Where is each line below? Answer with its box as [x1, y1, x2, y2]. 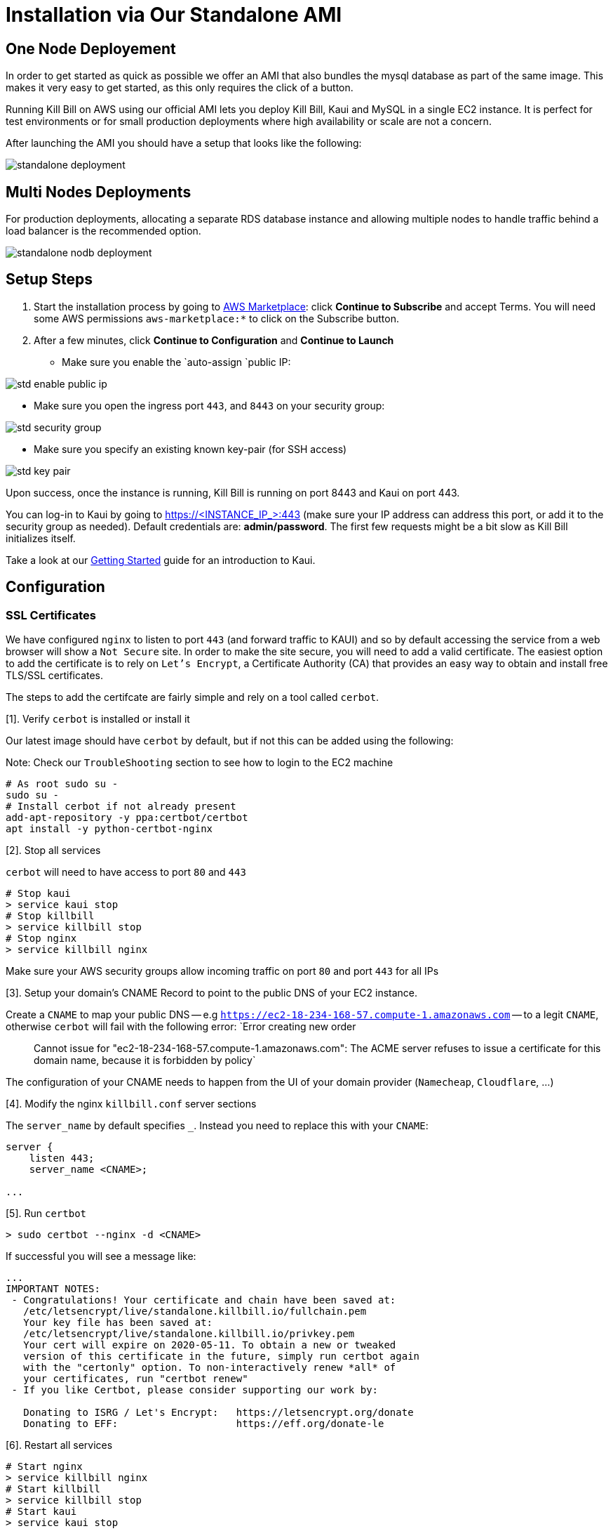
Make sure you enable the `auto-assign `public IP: [62, 355, 291, 368]
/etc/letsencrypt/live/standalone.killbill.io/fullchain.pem [23, 1306, 367, 1318]
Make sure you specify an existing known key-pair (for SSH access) [34, 442, 347, 455]
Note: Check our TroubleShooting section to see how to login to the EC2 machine [6, 756, 393, 769]
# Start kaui [6, 1506, 77, 1518]
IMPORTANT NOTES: [6, 1283, 100, 1295]
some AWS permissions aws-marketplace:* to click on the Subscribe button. [34, 312, 400, 324]
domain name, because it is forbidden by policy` [34, 1054, 256, 1067]
